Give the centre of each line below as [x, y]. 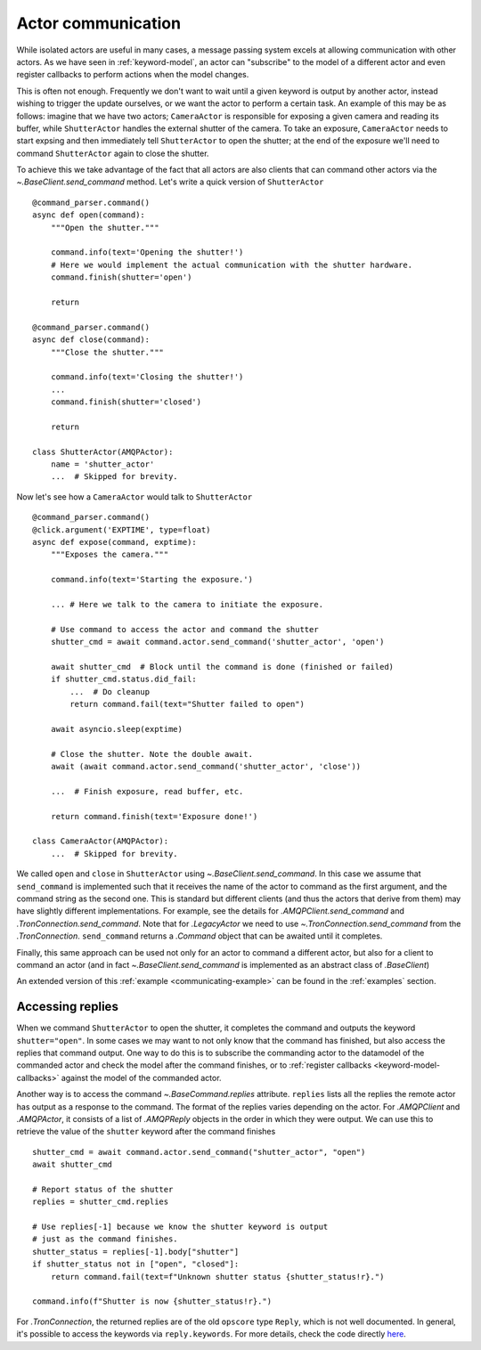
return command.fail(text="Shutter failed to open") [187, 704]
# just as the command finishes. [105, 1239]
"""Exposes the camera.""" [110, 555]
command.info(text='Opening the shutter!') [147, 252]
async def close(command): [91, 340]
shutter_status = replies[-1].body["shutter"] [136, 1252]
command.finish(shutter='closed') [126, 402]
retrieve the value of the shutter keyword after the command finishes [146, 1132]
